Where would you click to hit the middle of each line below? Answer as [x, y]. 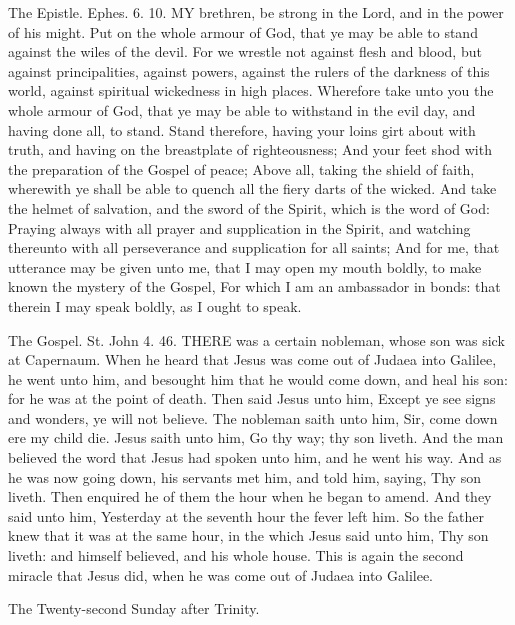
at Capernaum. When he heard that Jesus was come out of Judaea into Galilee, [252, 359]
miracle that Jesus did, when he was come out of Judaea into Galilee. [220, 574]
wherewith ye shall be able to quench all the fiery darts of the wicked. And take [252, 188]
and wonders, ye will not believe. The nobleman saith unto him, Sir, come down [253, 417]
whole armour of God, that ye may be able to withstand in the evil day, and [242, 109]
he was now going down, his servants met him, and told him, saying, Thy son [244, 476]
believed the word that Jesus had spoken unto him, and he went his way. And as [255, 457]
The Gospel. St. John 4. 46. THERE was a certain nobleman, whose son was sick [256, 339]
